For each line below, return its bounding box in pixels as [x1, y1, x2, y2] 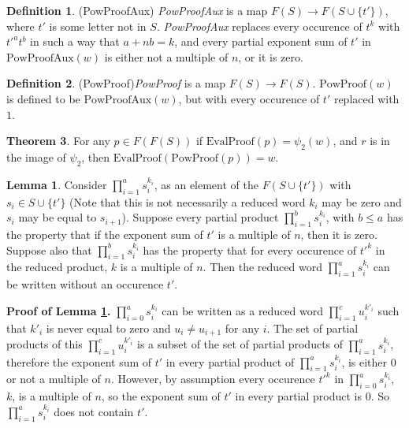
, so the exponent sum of [101, 388, 221, 404]
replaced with [333, 90, 400, 106]
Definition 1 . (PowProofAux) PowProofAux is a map [6, 2, 268, 18]
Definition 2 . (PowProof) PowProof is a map [6, 75, 225, 91]
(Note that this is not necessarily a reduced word [69, 193, 306, 210]
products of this [6, 336, 83, 352]
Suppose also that [6, 241, 92, 258]
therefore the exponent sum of [6, 353, 152, 370]
